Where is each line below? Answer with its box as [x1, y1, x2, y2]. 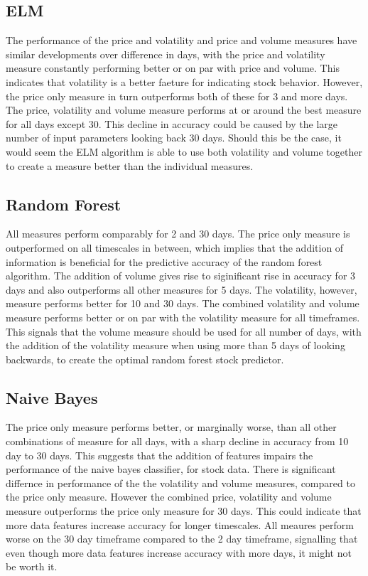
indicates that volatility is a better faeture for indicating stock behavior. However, [6, 74, 363, 89]
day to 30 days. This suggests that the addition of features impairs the [6, 447, 313, 462]
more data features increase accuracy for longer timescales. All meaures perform [6, 517, 354, 532]
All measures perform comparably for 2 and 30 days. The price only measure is [6, 226, 350, 241]
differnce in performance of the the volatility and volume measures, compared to [6, 475, 355, 490]
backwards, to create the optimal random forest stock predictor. [6, 351, 284, 366]
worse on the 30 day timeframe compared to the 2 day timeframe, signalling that [6, 531, 358, 546]
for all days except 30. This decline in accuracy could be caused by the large [6, 116, 337, 131]
